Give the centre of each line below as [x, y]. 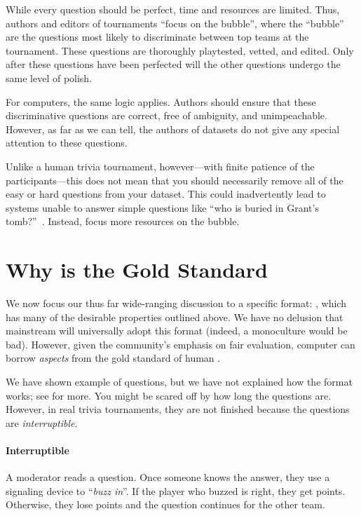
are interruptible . [42, 422]
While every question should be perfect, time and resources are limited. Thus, [173, 9]
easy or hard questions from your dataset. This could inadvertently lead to [166, 194]
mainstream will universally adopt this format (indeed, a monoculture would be [177, 331]
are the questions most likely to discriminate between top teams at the [157, 37]
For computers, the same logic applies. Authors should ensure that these [161, 101]
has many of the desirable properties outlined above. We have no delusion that [175, 317]
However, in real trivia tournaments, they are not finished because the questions [178, 409]
